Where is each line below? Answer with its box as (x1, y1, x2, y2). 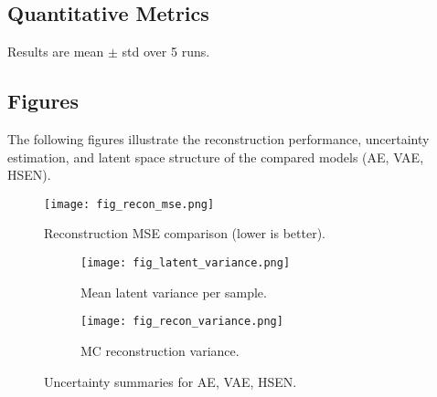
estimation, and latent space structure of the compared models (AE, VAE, (7, 147, 424, 166)
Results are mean (7, 42, 104, 61)
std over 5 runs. (122, 42, 210, 61)
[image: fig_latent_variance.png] (80, 256, 291, 270)
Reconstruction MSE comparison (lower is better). (44, 224, 325, 243)
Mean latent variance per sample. (80, 282, 267, 301)
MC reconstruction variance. (80, 340, 240, 360)
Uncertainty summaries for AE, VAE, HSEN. (44, 371, 297, 391)
